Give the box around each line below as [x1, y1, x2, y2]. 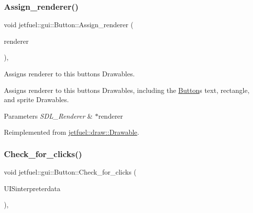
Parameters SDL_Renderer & [4, 110, 93, 121]
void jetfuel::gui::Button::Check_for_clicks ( [4, 167, 136, 177]
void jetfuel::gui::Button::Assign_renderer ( [4, 19, 134, 30]
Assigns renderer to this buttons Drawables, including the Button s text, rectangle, [4, 85, 250, 95]
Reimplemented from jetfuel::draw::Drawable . [4, 127, 139, 137]
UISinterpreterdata [4, 183, 60, 193]
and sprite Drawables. [4, 94, 69, 105]
